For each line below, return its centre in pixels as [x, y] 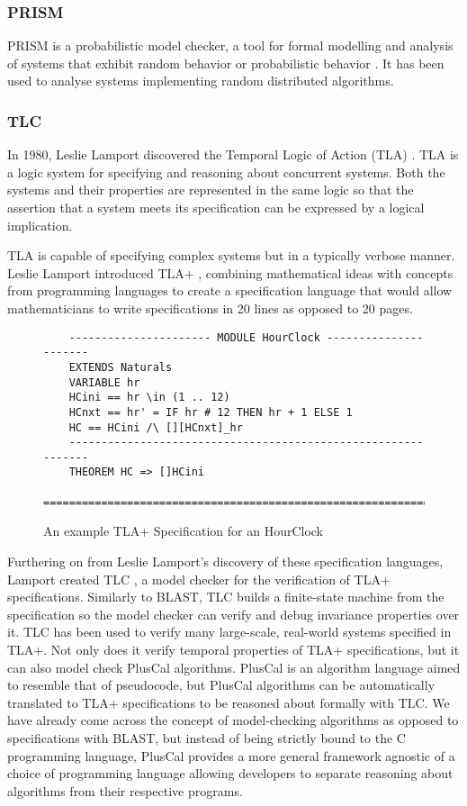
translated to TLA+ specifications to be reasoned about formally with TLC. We [229, 702]
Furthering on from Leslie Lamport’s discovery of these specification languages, [225, 561]
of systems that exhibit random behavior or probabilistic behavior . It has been [226, 63]
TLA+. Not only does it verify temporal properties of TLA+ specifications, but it [233, 649]
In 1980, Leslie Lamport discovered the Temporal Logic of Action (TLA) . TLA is [233, 154]
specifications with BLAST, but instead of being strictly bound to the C [207, 737]
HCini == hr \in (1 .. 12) [149, 398]
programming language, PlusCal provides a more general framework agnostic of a [231, 755]
